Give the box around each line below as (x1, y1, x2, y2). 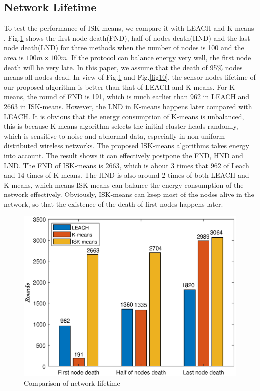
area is (4, 52, 24, 62)
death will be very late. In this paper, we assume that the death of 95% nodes (4, 62, 243, 72)
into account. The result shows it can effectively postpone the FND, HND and (4, 150, 243, 160)
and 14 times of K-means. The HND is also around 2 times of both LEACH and (4, 170, 249, 180)
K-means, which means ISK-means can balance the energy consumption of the (4, 179, 244, 190)
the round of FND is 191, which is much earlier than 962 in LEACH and (27, 91, 250, 102)
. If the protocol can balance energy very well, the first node (67, 52, 251, 62)
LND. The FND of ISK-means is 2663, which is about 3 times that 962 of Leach (4, 160, 249, 170)
